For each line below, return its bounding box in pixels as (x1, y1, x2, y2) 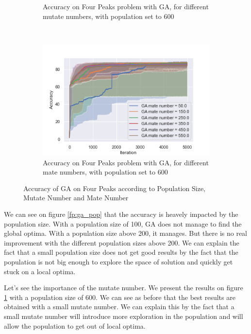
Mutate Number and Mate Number (23, 193, 129, 203)
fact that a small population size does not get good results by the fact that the (4, 247, 238, 257)
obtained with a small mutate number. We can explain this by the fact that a (4, 301, 234, 312)
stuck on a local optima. (4, 266, 76, 276)
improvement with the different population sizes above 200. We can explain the (4, 237, 239, 247)
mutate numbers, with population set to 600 (43, 11, 174, 21)
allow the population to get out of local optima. (4, 320, 146, 331)
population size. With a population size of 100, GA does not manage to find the (4, 218, 242, 229)
